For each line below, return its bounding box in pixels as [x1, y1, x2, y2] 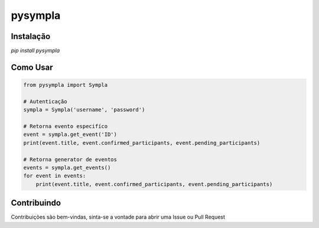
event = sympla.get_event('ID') [23, 131, 118, 138]
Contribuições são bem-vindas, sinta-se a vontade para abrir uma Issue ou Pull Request [11, 213, 226, 221]
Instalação [11, 31, 51, 41]
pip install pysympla [11, 47, 60, 54]
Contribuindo [11, 198, 61, 208]
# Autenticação [23, 98, 67, 105]
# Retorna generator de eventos [23, 156, 118, 162]
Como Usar [11, 62, 53, 72]
